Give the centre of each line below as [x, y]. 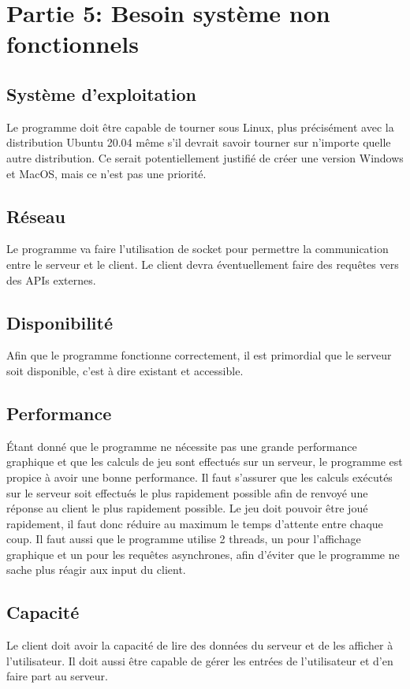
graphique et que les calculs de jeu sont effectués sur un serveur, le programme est [205, 462]
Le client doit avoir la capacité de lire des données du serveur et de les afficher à [200, 645]
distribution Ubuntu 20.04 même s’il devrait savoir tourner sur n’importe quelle [199, 142]
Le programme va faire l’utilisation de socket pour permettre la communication [198, 249]
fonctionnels [73, 44]
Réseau [36, 216]
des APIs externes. [51, 279]
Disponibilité [60, 322]
